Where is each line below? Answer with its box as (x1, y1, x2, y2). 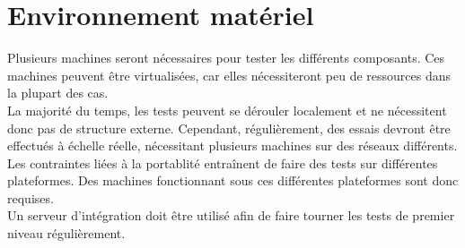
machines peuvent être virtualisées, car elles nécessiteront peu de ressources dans (7, 65, 452, 84)
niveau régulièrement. (7, 224, 126, 243)
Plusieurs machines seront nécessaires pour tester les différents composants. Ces (7, 48, 445, 67)
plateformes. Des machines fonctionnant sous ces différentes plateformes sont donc (7, 171, 459, 190)
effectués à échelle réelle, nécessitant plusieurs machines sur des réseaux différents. (7, 136, 458, 155)
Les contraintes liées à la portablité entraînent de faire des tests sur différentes (7, 153, 438, 172)
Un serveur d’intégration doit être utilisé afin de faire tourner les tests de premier (7, 206, 455, 225)
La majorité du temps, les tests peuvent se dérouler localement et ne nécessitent (7, 100, 447, 119)
